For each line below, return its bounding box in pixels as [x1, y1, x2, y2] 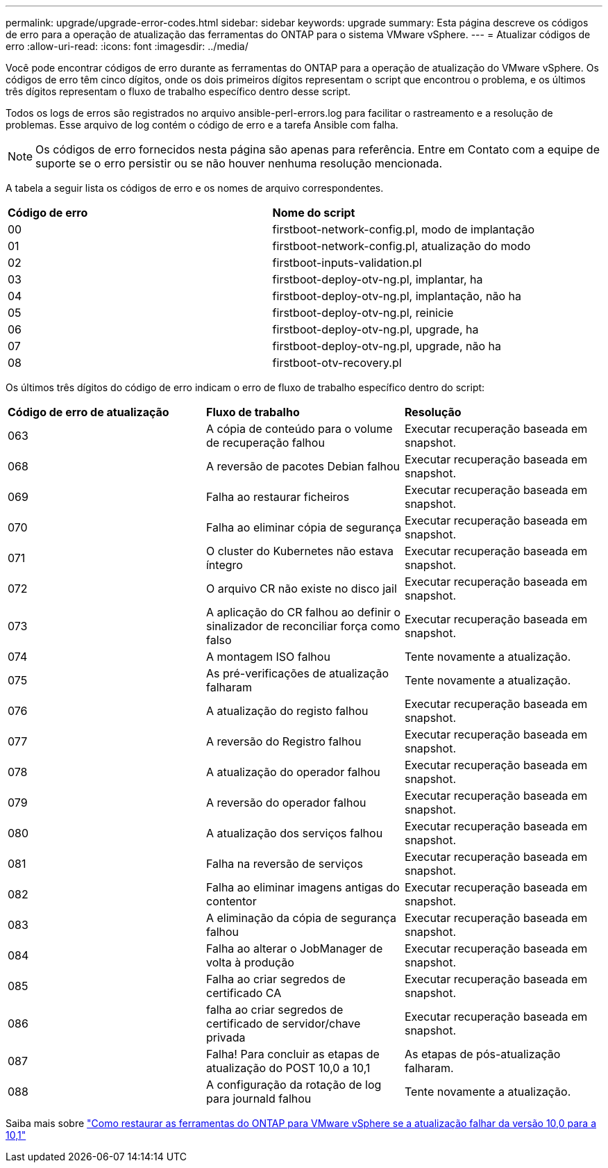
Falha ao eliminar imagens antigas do [205, 880, 400, 894]
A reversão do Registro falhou [205, 734, 362, 748]
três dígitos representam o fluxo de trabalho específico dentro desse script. [6, 85, 351, 97]
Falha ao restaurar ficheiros [205, 490, 350, 504]
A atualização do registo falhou [205, 704, 369, 718]
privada [205, 1030, 246, 1044]
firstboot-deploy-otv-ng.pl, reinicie [272, 306, 454, 320]
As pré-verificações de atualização [205, 666, 389, 680]
